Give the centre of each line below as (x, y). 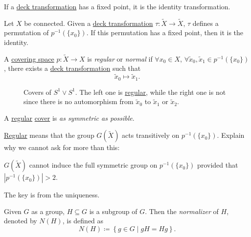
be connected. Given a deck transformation (89, 23)
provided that (218, 165)
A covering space (29, 58)
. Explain (231, 135)
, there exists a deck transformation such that (72, 68)
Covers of (37, 92)
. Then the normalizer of (182, 211)
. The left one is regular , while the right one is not (150, 92)
